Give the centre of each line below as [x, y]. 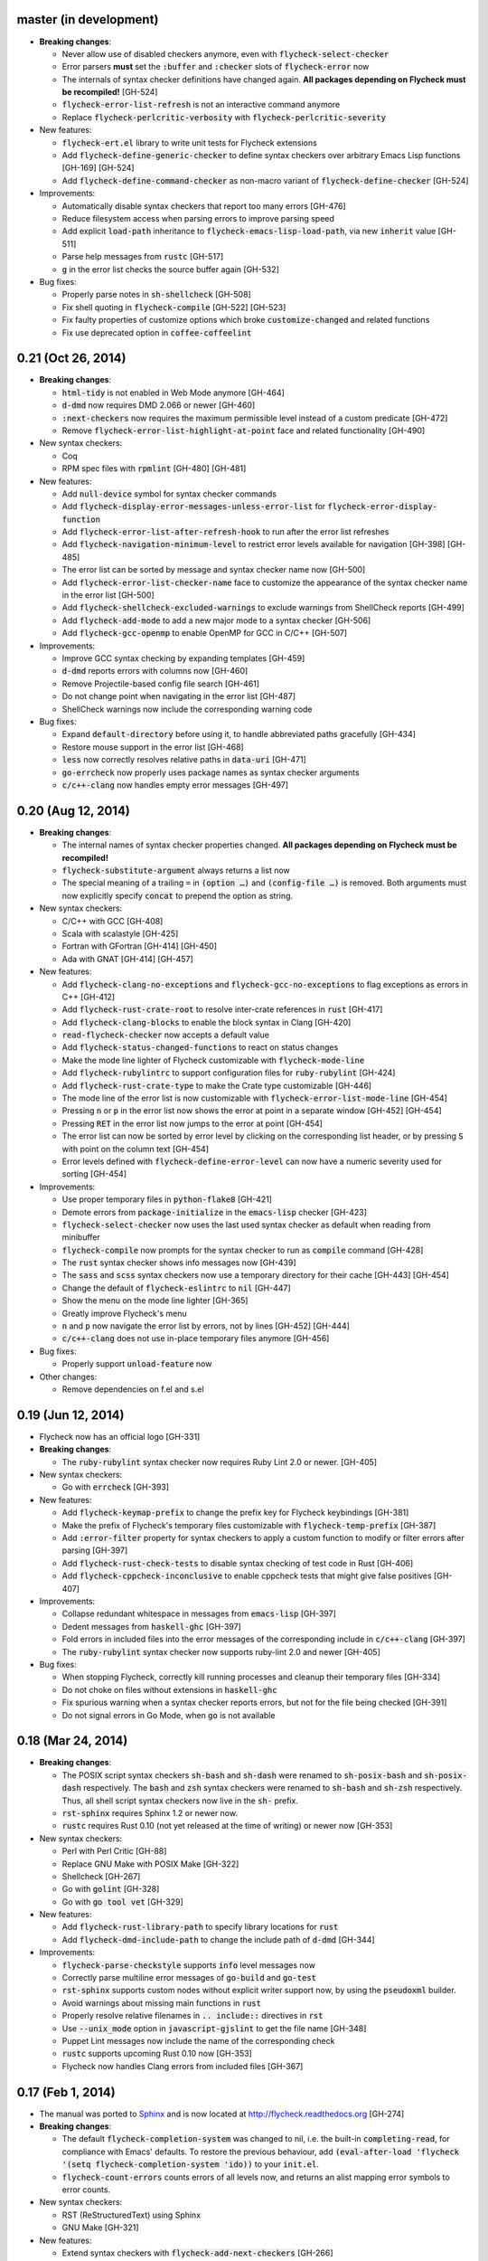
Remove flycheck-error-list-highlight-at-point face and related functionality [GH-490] [244, 430]
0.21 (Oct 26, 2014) [71, 359]
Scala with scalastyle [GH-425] [120, 933]
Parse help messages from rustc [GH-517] [143, 257]
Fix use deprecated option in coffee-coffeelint [157, 332]
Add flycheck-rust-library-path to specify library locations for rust [200, 1927]
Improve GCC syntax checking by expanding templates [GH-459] [183, 658]
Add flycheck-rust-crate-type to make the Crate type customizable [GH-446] [217, 1085]
